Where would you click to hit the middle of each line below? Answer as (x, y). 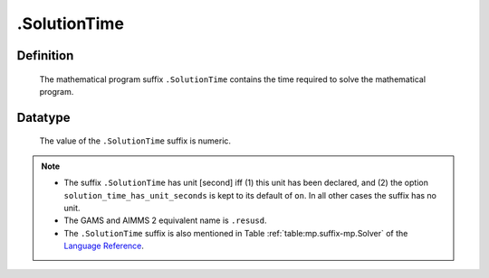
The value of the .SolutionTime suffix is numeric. (135, 141)
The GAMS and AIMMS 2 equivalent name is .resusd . (165, 220)
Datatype (43, 117)
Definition (45, 56)
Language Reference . (104, 246)
